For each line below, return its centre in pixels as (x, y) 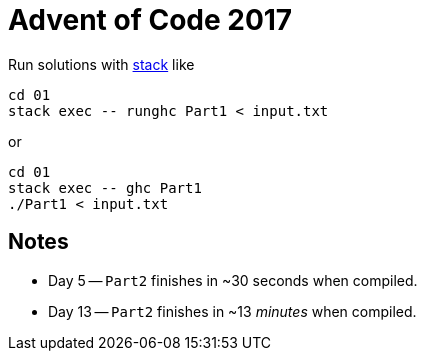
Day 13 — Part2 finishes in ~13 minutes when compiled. (232, 311)
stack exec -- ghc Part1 (105, 187)
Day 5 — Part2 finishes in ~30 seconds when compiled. (233, 280)
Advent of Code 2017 (150, 20)
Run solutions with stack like (101, 64)
